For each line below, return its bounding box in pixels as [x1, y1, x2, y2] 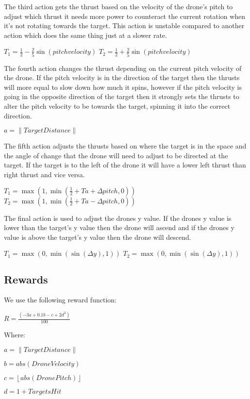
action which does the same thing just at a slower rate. [4, 30, 167, 40]
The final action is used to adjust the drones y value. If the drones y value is [4, 213, 232, 223]
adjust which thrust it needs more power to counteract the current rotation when [4, 11, 246, 21]
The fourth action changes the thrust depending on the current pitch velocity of [4, 63, 242, 73]
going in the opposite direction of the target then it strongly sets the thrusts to [4, 91, 239, 101]
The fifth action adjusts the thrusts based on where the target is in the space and [4, 141, 247, 151]
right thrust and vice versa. [4, 169, 85, 180]
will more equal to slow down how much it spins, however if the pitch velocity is [4, 82, 242, 92]
